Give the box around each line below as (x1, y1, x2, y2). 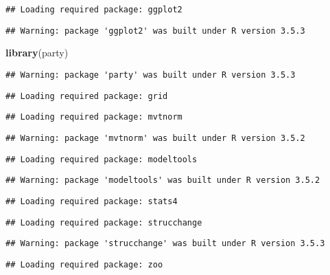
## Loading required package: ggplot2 (5, 5, 182, 14)
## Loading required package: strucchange (5, 217, 202, 228)
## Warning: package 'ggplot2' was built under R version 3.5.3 (5, 25, 305, 36)
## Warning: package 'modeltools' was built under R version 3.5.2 (5, 175, 320, 186)
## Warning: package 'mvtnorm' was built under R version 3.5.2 (5, 133, 305, 143)
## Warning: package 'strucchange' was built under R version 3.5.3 (5, 239, 325, 249)
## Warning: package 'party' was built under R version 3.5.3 (5, 69, 296, 80)
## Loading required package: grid (5, 91, 168, 101)
